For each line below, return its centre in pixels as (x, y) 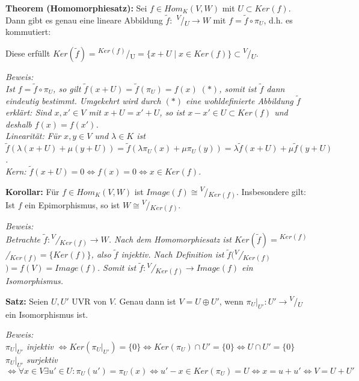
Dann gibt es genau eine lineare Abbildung (84, 20)
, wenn (231, 301)
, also (101, 254)
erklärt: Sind (29, 112)
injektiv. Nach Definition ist (173, 254)
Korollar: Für (32, 191)
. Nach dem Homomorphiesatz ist (170, 239)
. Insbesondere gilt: (271, 191)
